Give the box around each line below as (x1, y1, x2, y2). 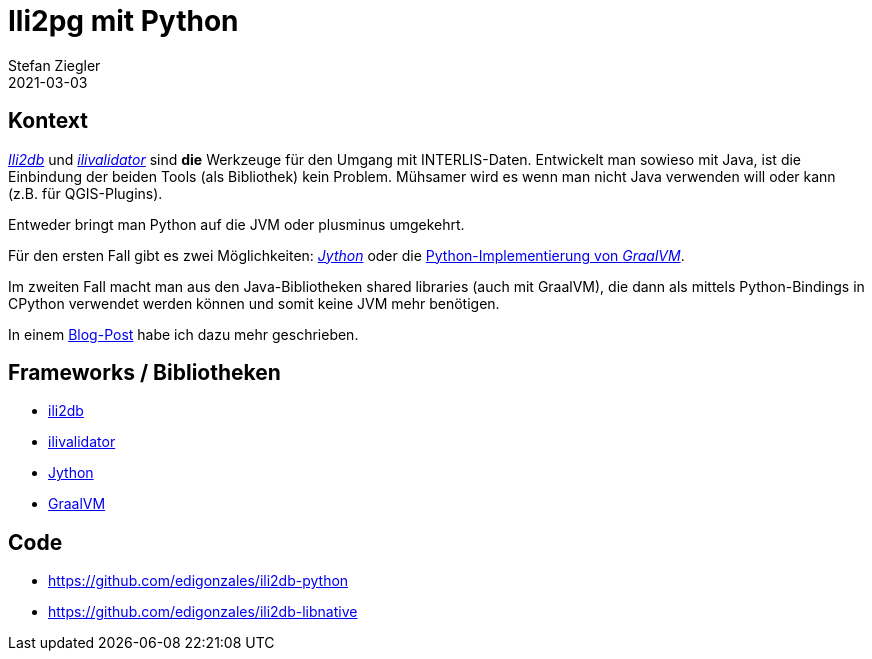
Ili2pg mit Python (8, 4, 239, 38)
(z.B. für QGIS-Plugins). (8, 184, 163, 202)
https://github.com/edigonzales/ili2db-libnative (48, 603, 358, 621)
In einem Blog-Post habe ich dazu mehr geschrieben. (8, 325, 359, 343)
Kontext (8, 108, 88, 134)
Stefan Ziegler (8, 56, 101, 74)
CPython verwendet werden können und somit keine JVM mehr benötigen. (8, 294, 500, 312)
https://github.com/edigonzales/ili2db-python (48, 572, 349, 590)
